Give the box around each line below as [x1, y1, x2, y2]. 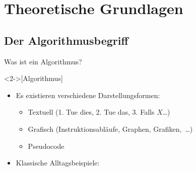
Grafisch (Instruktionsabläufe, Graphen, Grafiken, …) [28, 123, 193, 134]
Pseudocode [28, 140, 64, 151]
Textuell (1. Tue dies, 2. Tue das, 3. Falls [28, 107, 155, 117]
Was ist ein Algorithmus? [4, 56, 82, 66]
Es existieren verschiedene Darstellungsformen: [16, 90, 160, 100]
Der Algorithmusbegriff [4, 32, 128, 48]
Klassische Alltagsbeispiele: [16, 157, 100, 168]
